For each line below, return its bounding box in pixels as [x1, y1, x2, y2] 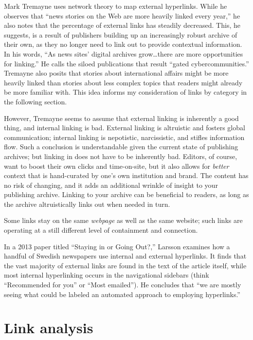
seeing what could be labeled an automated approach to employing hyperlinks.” [4, 289, 240, 299]
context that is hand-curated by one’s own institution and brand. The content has [4, 170, 249, 180]
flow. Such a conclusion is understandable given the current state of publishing [4, 141, 238, 152]
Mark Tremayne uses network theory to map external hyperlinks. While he [4, 1, 227, 11]
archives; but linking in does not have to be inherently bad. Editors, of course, [4, 151, 237, 161]
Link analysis [4, 318, 93, 338]
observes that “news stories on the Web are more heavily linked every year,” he [4, 10, 240, 20]
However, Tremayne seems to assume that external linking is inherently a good [4, 113, 239, 123]
